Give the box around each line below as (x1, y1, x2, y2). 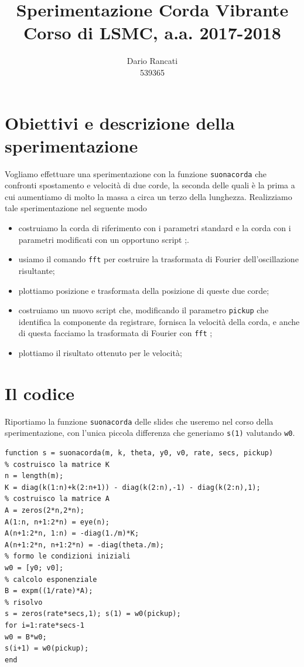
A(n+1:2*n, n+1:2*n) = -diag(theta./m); (5, 540, 165, 549)
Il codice (5, 381, 75, 405)
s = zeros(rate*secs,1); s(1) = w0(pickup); (5, 610, 181, 618)
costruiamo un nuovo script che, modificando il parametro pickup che (18, 304, 269, 316)
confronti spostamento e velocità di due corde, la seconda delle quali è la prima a (5, 179, 295, 191)
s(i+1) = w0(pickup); (5, 644, 89, 653)
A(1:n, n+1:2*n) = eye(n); (5, 517, 110, 526)
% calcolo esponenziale (5, 575, 97, 584)
